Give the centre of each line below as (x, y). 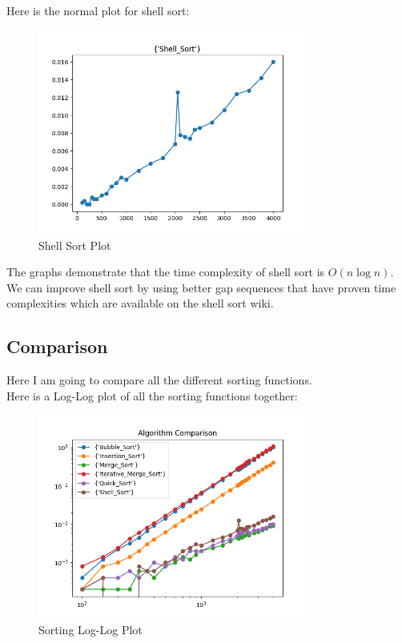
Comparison (57, 346)
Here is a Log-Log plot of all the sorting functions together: (152, 395)
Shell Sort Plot (75, 245)
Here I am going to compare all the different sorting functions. (159, 380)
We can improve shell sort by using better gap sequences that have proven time (201, 287)
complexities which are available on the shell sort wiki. (140, 303)
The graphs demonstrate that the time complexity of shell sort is (166, 272)
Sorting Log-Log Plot (90, 630)
